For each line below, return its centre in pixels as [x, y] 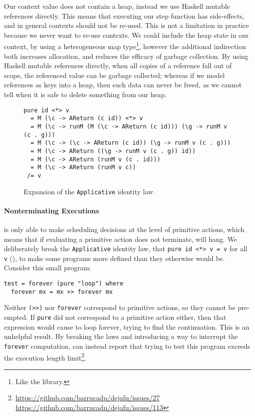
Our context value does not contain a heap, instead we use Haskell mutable [117, 6]
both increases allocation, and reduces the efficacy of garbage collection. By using [126, 56]
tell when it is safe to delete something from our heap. [85, 94]
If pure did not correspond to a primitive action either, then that [128, 317]
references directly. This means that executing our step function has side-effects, [124, 15]
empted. [16, 317]
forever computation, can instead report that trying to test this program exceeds [127, 346]
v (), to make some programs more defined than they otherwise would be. [115, 258]
